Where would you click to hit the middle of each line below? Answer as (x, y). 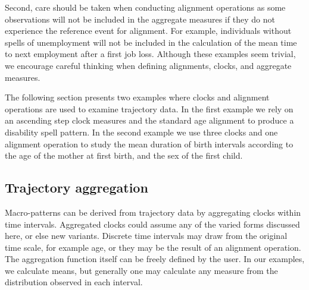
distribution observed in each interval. (74, 282)
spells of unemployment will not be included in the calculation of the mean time (151, 42)
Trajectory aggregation (77, 187)
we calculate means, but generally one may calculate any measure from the (141, 270)
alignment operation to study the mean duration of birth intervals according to (149, 144)
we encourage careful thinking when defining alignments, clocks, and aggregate (148, 65)
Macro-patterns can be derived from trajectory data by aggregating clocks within (153, 212)
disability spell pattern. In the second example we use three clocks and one (141, 132)
